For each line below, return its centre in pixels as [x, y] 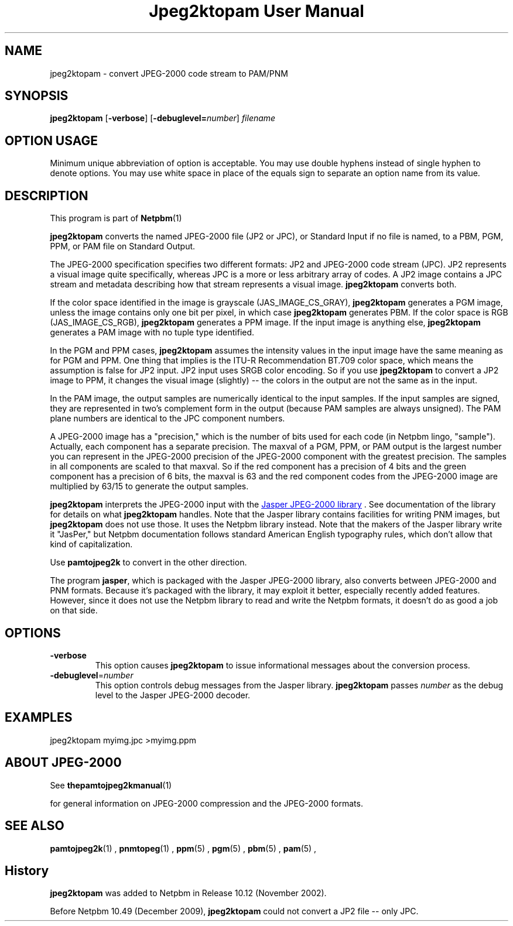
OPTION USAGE [51, 140]
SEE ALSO [35, 826]
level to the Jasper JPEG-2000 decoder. [173, 695]
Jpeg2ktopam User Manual [256, 11]
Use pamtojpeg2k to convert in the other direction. [148, 563]
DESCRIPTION [47, 196]
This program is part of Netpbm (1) [116, 218]
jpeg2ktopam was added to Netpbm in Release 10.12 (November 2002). [188, 893]
